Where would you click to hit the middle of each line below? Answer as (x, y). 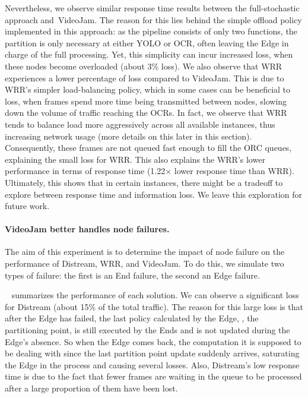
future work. (27, 206)
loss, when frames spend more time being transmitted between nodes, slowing (146, 101)
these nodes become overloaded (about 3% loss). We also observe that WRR (144, 66)
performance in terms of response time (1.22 (85, 171)
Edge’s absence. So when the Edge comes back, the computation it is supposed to (153, 341)
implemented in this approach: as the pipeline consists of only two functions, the (151, 31)
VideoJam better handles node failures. (87, 229)
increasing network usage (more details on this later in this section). (128, 136)
